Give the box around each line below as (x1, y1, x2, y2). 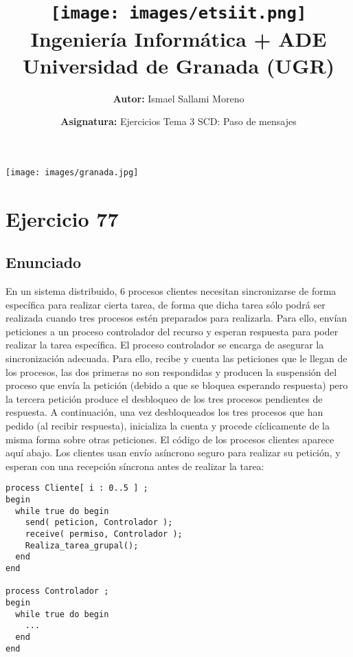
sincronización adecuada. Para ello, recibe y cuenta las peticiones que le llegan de (5, 351, 348, 366)
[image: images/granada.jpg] (5, 167, 139, 177)
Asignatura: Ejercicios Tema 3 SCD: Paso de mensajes (60, 114, 297, 129)
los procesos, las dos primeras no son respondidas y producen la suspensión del (5, 364, 337, 379)
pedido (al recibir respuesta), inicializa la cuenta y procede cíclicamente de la (5, 418, 330, 432)
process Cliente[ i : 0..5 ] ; (5, 483, 148, 493)
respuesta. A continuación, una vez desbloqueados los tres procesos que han (5, 405, 323, 419)
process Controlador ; (5, 586, 109, 597)
